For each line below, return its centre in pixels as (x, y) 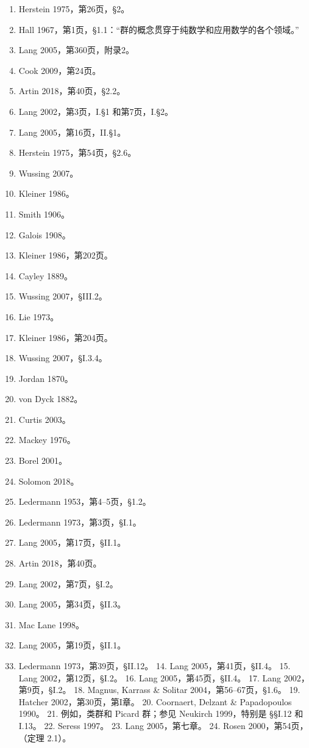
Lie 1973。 (39, 316)
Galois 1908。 (44, 234)
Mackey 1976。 (47, 440)
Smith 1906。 (44, 214)
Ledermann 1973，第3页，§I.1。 (80, 522)
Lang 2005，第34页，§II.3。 (72, 604)
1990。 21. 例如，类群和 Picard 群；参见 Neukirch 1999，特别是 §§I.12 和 (161, 713)
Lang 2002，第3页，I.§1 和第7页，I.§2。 (96, 111)
